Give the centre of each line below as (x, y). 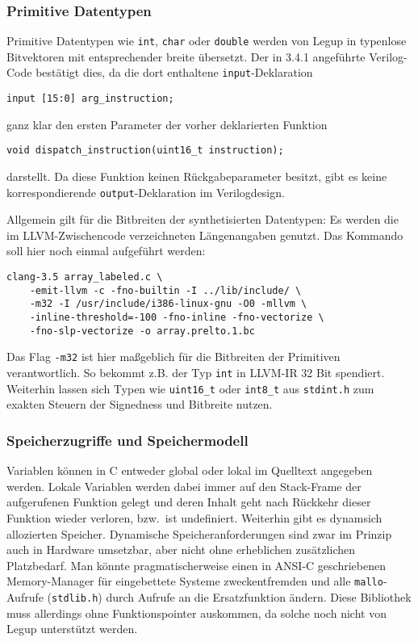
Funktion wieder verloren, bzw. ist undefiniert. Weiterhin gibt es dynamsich (194, 517)
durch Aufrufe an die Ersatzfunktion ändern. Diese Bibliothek (259, 596)
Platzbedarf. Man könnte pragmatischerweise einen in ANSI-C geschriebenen (196, 565)
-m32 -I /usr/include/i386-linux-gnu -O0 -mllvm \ (168, 304)
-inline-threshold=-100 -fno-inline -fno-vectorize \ (177, 318)
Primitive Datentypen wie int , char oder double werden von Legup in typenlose (207, 41)
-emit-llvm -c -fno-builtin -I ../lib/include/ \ (165, 290)
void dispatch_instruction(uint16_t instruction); (145, 151)
